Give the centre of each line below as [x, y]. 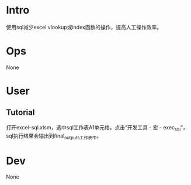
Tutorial [20, 113]
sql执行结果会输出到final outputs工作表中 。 [54, 136]
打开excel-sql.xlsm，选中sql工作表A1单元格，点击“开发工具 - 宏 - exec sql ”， [97, 128]
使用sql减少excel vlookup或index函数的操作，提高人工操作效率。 [84, 27]
